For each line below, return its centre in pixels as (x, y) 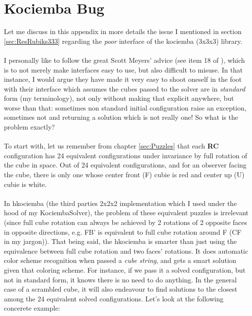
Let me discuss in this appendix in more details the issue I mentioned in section (123, 31)
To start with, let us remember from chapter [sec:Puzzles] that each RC (111, 146)
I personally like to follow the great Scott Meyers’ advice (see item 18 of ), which (125, 60)
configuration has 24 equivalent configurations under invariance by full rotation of (126, 155)
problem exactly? (29, 127)
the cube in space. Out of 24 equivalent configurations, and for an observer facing (125, 165)
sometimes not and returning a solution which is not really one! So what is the (121, 117)
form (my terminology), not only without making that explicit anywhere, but (119, 98)
